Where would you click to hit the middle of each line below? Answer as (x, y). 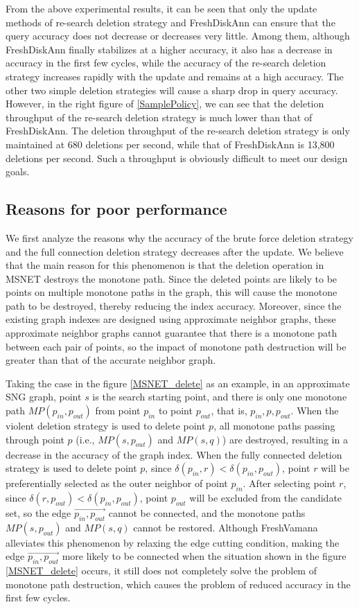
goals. (18, 171)
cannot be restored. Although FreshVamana (226, 527)
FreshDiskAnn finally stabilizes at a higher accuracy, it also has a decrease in (169, 49)
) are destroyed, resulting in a (285, 439)
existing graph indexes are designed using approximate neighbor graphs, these (171, 319)
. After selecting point (289, 483)
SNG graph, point (44, 397)
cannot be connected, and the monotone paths (207, 513)
